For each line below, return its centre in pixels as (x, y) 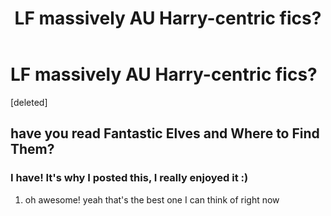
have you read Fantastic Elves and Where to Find (165, 133)
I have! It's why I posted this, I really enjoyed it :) (129, 178)
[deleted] (29, 102)
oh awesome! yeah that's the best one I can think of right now (152, 199)
